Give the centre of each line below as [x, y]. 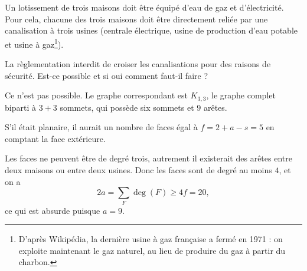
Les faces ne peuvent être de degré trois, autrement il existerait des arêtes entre [148, 158]
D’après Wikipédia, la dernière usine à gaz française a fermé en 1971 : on [151, 239]
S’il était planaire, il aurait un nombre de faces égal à [101, 127]
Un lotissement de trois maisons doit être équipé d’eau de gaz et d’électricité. [144, 7]
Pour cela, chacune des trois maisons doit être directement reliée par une [136, 19]
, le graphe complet [241, 95]
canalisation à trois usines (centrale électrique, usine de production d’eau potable [151, 30]
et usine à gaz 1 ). [34, 43]
